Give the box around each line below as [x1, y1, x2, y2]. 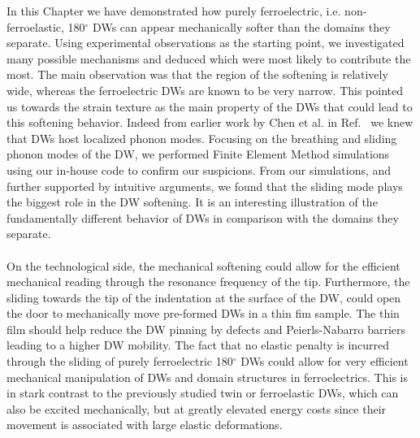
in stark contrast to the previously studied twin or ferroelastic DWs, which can [6, 384, 399, 401]
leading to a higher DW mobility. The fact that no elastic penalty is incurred [6, 336, 390, 353]
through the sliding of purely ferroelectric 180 [6, 353, 233, 370]
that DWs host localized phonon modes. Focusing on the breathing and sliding [6, 129, 397, 146]
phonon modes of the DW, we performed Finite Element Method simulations [6, 145, 390, 163]
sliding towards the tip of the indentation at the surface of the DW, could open [6, 288, 401, 306]
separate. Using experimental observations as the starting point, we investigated [6, 34, 405, 51]
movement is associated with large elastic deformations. [6, 416, 283, 433]
